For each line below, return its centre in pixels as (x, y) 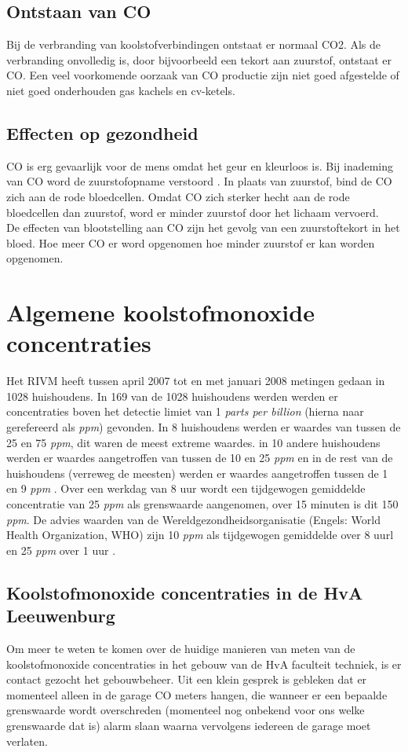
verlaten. (27, 741)
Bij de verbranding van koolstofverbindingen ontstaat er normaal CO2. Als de (194, 44)
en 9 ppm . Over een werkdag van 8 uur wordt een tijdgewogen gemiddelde (186, 488)
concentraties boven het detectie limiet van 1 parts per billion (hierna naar (185, 411)
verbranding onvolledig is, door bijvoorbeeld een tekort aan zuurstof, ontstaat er (199, 59)
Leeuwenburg (61, 616)
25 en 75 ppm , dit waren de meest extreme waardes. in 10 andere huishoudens (193, 442)
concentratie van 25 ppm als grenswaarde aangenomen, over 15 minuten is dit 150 (202, 504)
